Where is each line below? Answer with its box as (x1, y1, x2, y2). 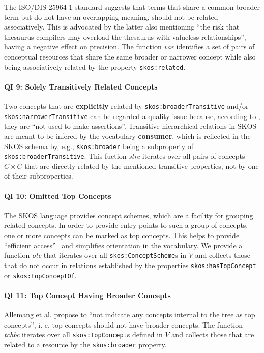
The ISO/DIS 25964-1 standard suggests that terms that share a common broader (4, 2, 260, 12)
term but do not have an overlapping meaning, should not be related (4, 11, 218, 22)
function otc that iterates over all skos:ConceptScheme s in (4, 250, 187, 260)
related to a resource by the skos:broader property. (4, 339, 167, 349)
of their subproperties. (4, 170, 73, 181)
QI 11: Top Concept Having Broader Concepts (4, 289, 171, 300)
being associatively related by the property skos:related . (4, 61, 186, 72)
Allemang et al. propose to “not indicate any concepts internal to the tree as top (4, 309, 255, 319)
